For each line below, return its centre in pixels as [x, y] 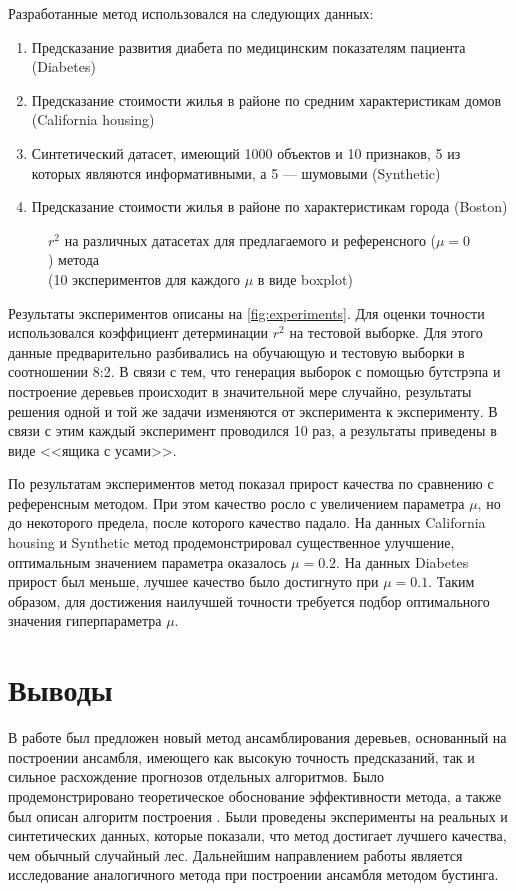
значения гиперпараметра [85, 620]
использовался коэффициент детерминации [138, 332]
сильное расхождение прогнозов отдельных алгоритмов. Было [196, 776]
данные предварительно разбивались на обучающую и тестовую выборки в [236, 351]
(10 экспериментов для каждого [144, 278]
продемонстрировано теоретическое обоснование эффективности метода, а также [255, 795]
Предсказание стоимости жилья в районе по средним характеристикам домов [266, 99]
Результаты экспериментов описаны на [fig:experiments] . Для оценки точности [246, 312]
